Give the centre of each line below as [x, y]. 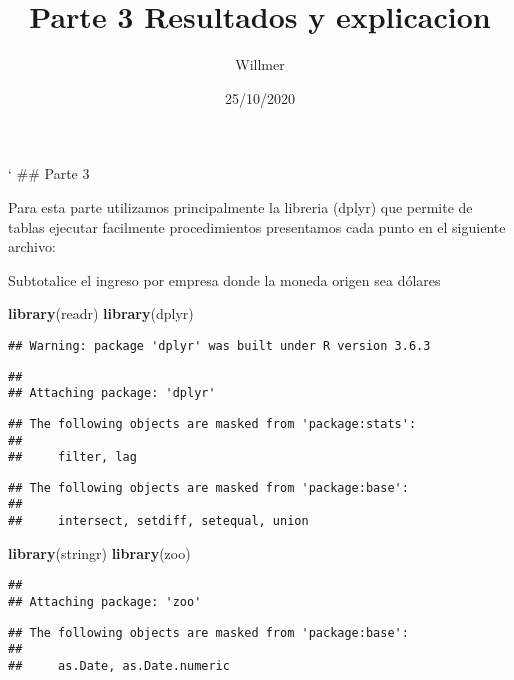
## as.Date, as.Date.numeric [119, 666]
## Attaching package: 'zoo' [105, 602]
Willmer [260, 64]
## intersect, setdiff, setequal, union [158, 521]
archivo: [32, 246]
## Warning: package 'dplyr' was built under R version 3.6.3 [219, 345]
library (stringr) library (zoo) [99, 552]
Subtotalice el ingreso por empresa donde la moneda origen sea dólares [224, 279]
